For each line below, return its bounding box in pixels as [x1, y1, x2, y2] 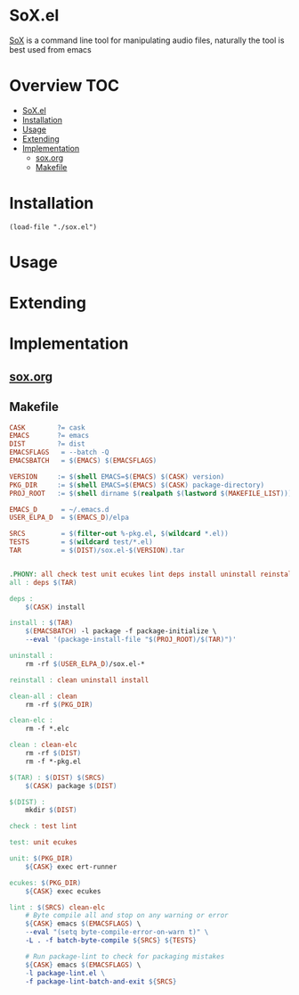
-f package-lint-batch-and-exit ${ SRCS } [25, 977, 177, 986]
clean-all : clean [9, 692, 77, 701]
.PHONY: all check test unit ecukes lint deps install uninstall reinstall [9, 570, 296, 579]
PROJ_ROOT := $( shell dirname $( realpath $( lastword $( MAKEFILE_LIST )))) [9, 489, 296, 497]
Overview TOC [9, 76, 120, 96]
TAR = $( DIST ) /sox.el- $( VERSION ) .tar [9, 546, 185, 555]
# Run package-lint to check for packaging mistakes [25, 951, 225, 961]
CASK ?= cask [9, 423, 86, 432]
